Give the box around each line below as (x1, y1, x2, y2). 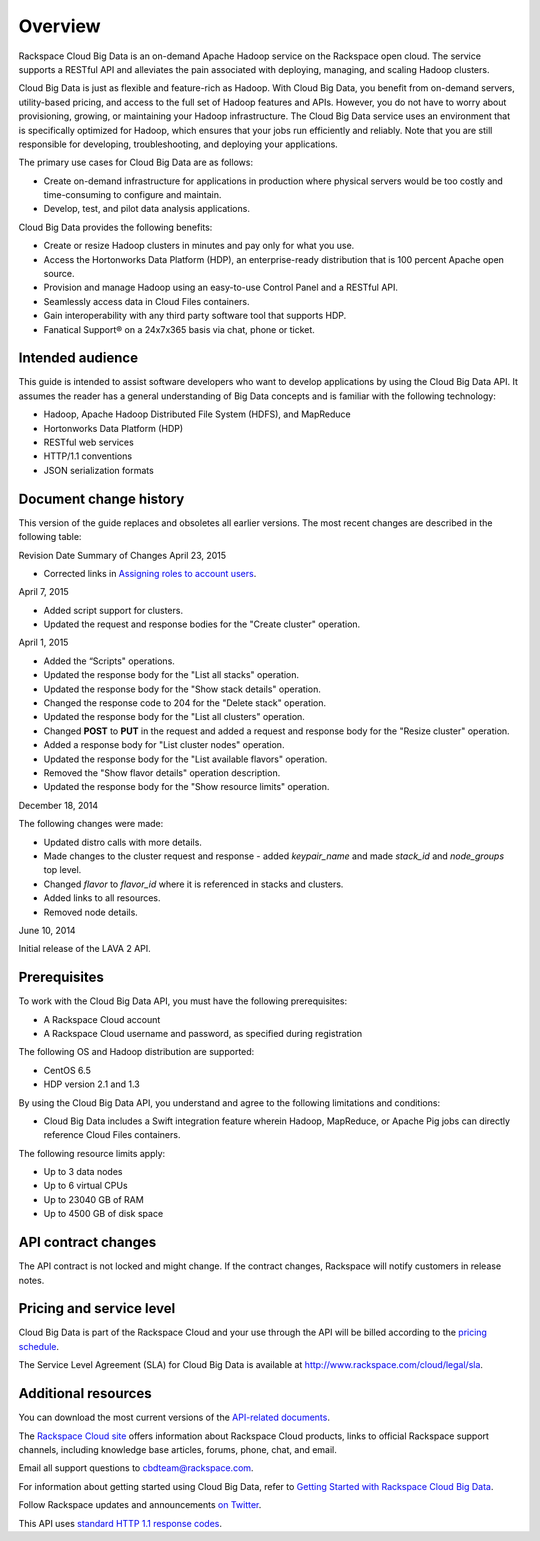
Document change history (18, 490, 185, 507)
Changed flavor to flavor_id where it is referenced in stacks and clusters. (43, 878, 344, 890)
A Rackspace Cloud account (43, 1013, 161, 1025)
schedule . (18, 1340, 60, 1352)
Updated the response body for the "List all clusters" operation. (43, 711, 305, 723)
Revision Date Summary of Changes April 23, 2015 (18, 549, 227, 561)
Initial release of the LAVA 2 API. (18, 943, 152, 955)
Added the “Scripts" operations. (43, 655, 175, 667)
